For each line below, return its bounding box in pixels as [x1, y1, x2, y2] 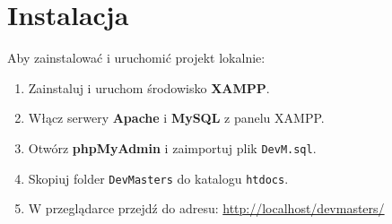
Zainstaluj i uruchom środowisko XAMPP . [28, 78, 270, 97]
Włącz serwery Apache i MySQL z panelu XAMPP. [28, 108, 325, 127]
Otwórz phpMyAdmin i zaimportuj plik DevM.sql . [28, 138, 317, 157]
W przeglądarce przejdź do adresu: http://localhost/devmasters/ [28, 199, 385, 218]
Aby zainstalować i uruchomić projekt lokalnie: [7, 48, 266, 67]
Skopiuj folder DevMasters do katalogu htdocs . [28, 168, 289, 187]
